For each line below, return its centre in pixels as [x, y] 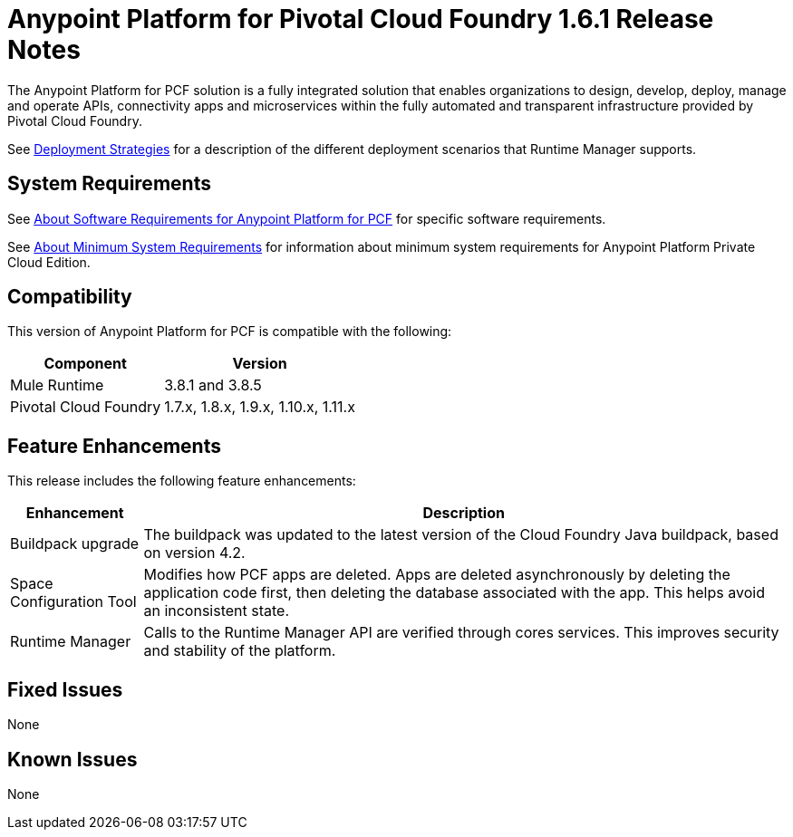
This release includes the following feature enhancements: [182, 481]
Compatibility [70, 297]
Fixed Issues [65, 689]
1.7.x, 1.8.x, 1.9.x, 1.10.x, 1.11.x [260, 407]
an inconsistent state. [217, 611]
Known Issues [73, 759]
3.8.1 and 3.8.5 [213, 385]
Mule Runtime [57, 385]
